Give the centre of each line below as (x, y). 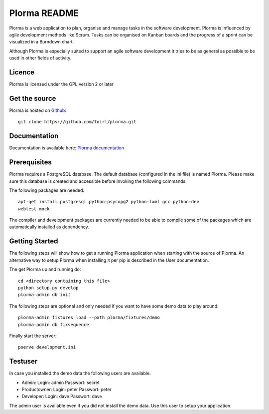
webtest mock (34, 209)
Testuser (23, 361)
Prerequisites (30, 162)
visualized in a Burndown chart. (42, 42)
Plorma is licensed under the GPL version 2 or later (62, 84)
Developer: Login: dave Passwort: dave (62, 397)
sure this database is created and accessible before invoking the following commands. (98, 181)
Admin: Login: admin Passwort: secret (61, 383)
